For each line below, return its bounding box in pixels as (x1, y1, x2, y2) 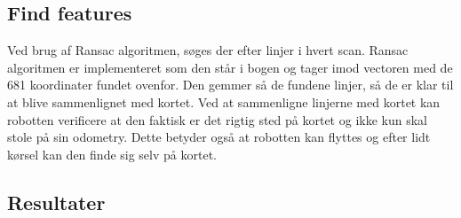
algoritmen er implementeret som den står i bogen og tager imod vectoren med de (7, 58, 453, 76)
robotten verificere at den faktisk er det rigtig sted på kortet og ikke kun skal (7, 110, 427, 128)
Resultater (7, 188, 106, 215)
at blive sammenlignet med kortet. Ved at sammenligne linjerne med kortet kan (7, 92, 441, 111)
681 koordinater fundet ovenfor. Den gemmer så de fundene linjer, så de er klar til (7, 75, 454, 94)
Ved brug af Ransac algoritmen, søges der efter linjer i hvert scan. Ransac (7, 41, 409, 59)
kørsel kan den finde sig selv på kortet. (7, 144, 217, 163)
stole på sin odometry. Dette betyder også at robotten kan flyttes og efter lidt (7, 128, 431, 146)
